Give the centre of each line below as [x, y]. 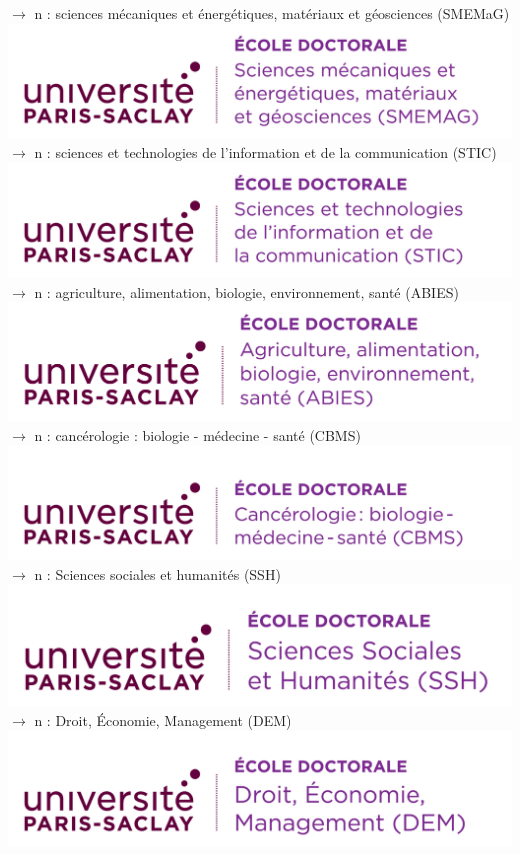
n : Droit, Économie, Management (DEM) [163, 720]
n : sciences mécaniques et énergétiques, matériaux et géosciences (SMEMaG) [272, 13]
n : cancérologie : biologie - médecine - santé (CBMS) [197, 434]
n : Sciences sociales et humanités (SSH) [157, 573]
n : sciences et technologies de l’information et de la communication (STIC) [265, 152]
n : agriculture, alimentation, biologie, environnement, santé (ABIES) [246, 291]
